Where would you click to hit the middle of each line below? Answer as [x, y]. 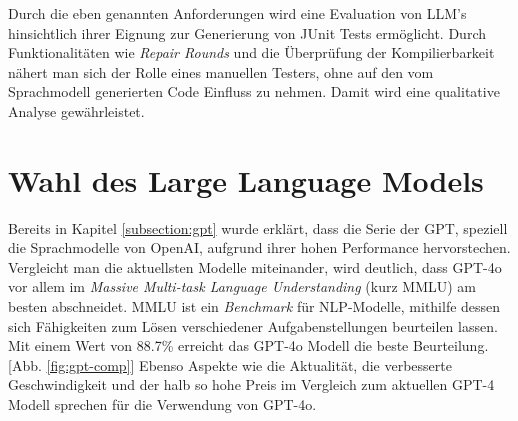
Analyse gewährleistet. [76, 110]
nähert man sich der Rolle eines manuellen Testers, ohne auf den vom [221, 71]
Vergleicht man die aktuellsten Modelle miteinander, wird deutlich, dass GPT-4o [255, 266]
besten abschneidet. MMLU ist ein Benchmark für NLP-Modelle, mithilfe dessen [254, 306]
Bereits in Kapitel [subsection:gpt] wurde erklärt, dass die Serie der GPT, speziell [258, 227]
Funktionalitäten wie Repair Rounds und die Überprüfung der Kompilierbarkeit [251, 52]
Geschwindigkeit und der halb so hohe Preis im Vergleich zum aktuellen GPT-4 [251, 384]
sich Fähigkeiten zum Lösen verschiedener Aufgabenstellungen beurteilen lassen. [253, 325]
